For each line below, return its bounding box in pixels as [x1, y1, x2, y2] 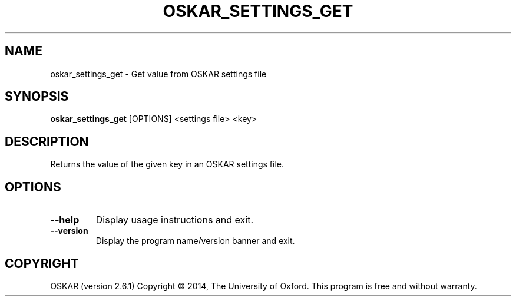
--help [50, 214, 80, 226]
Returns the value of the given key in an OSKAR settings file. [50, 159, 284, 170]
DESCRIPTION [5, 134, 89, 149]
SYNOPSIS [5, 89, 69, 104]
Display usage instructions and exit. [95, 214, 253, 226]
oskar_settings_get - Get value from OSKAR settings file [50, 68, 267, 79]
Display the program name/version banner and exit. [95, 236, 295, 246]
